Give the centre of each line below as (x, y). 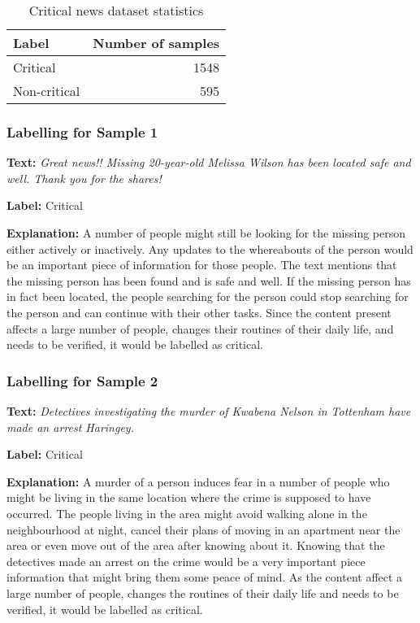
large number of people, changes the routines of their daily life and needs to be (203, 593)
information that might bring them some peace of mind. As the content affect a (205, 577)
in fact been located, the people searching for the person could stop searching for (208, 296)
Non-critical (47, 91)
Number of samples (156, 43)
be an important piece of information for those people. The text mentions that (202, 265)
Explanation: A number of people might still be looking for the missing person (206, 233)
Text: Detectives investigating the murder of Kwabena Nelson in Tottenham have (209, 410)
